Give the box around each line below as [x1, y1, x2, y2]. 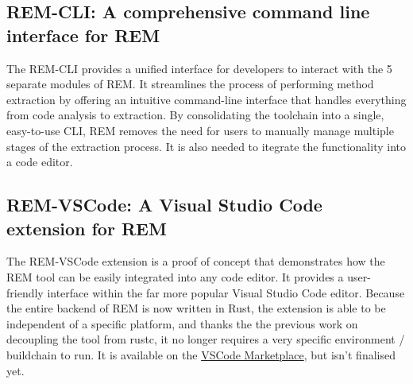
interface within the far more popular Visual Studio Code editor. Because [47, 284, 405, 301]
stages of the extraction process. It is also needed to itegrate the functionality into [6, 138, 406, 154]
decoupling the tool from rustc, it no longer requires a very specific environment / [6, 331, 405, 347]
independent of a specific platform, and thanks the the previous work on [6, 315, 358, 332]
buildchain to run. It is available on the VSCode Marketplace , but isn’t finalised [6, 346, 396, 363]
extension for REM [6, 215, 167, 240]
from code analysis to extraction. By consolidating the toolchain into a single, [6, 107, 384, 123]
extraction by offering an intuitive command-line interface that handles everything [6, 91, 407, 107]
